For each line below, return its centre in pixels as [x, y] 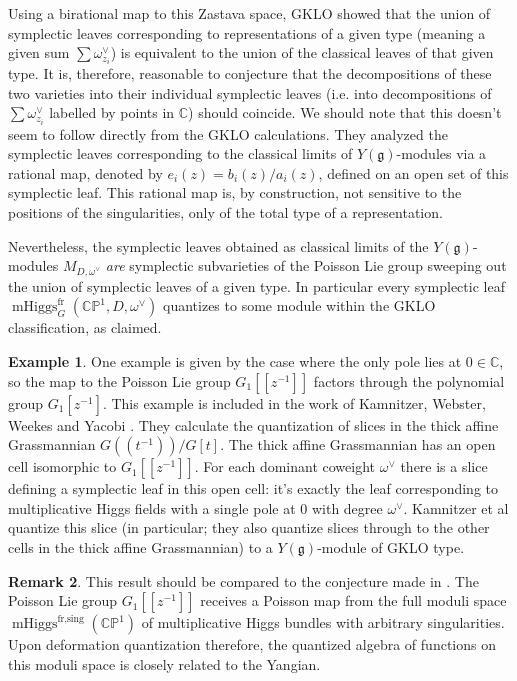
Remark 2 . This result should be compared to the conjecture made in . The [243, 580]
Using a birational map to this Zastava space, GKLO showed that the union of [249, 13]
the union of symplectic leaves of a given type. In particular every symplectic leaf [256, 285]
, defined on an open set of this [413, 172]
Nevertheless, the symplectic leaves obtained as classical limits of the [218, 245]
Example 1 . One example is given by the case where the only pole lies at [235, 361]
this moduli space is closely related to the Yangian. [164, 663]
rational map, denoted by [85, 172]
